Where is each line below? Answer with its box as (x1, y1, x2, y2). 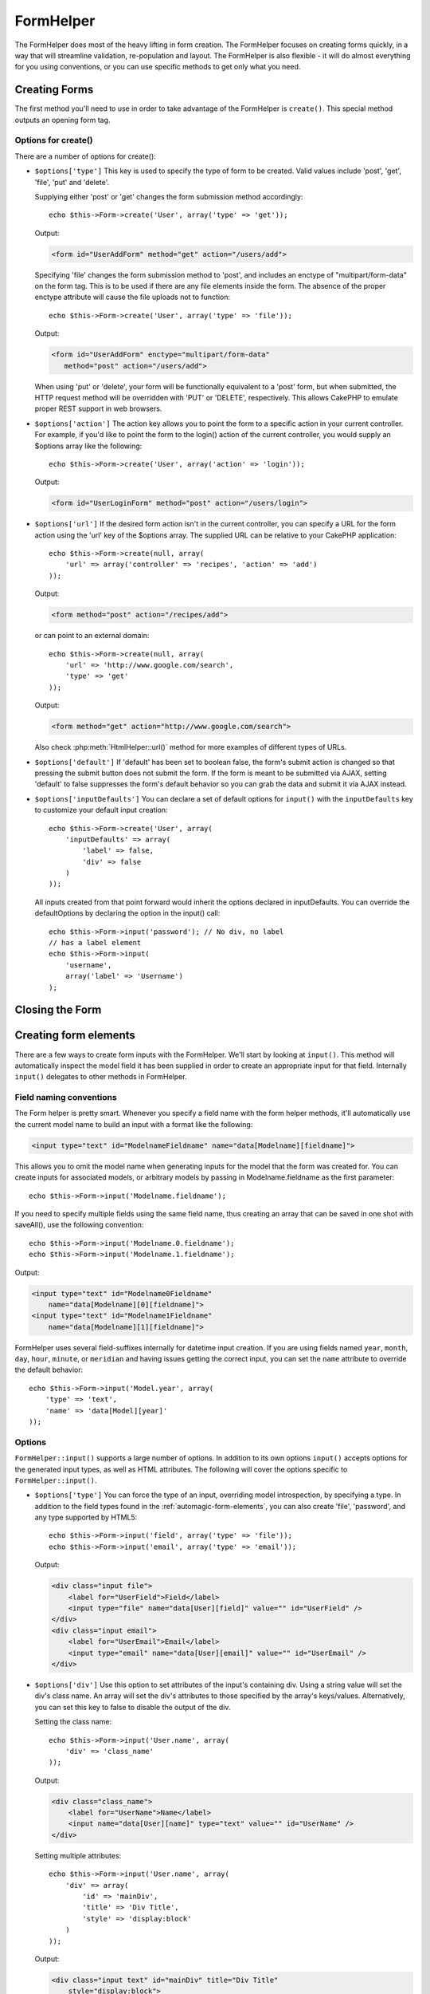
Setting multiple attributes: (34, 1850, 122, 1860)
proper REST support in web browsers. (34, 404, 162, 414)
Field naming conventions (14, 1092, 117, 1103)
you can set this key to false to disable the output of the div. (34, 1702, 231, 1712)
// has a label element (49, 938, 142, 948)
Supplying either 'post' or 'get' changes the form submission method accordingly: (34, 191, 303, 201)
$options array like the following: (34, 441, 143, 451)
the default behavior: (14, 1365, 84, 1375)
